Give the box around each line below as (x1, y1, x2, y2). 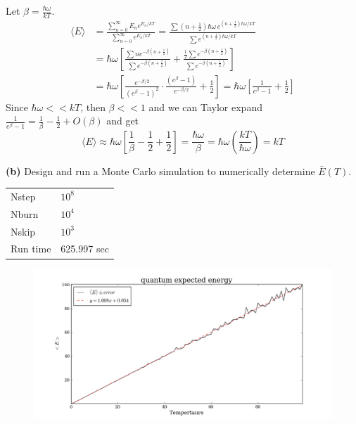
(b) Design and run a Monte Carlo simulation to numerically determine (6, 163, 315, 178)
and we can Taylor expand (148, 99, 262, 114)
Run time (11, 241, 51, 256)
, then (80, 99, 106, 114)
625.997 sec (61, 241, 109, 256)
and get (106, 113, 139, 128)
